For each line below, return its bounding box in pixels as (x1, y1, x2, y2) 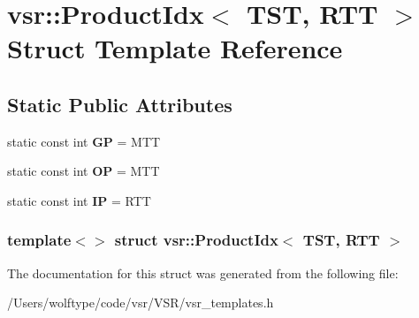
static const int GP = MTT (7, 132, 161, 150)
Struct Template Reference (7, 30, 343, 66)
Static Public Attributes (7, 90, 232, 117)
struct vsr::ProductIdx (114, 229, 278, 251)
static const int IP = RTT (7, 191, 151, 209)
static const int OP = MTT (7, 162, 160, 180)
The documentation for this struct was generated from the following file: (7, 263, 399, 282)
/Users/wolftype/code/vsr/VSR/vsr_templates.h (7, 293, 274, 312)
